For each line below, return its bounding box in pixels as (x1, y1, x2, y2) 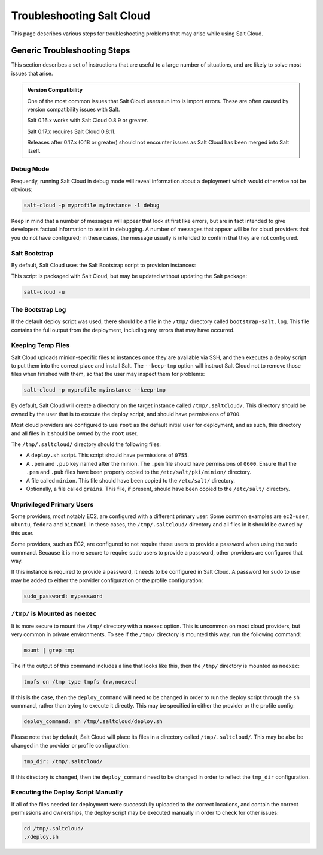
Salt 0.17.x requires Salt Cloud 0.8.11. (27, 128, 116, 135)
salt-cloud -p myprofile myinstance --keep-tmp (23, 387, 166, 393)
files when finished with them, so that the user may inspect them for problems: (11, 371, 205, 378)
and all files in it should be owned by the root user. (11, 429, 138, 437)
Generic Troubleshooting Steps (11, 46, 130, 56)
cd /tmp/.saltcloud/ (23, 825, 84, 832)
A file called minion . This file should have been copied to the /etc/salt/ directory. (26, 477, 236, 484)
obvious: (11, 186, 33, 193)
